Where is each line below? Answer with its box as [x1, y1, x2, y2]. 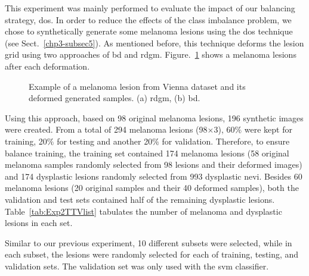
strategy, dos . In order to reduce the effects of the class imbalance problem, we [5, 13, 292, 26]
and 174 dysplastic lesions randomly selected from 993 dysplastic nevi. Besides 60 [5, 170, 302, 182]
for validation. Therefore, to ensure [162, 134, 290, 147]
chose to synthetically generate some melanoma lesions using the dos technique [5, 25, 293, 37]
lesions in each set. [5, 217, 73, 229]
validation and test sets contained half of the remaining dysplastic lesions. [5, 193, 275, 205]
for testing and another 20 [57, 134, 153, 147]
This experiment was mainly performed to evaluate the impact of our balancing [5, 2, 295, 14]
